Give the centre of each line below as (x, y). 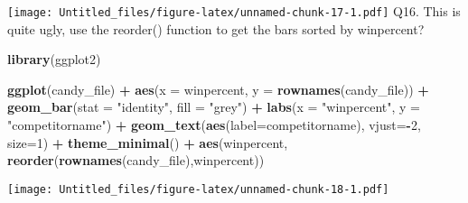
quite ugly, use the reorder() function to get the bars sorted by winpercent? (216, 28)
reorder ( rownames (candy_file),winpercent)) (136, 160)
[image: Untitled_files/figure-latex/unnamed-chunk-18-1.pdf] (198, 189)
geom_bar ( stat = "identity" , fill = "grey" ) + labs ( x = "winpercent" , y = (214, 107)
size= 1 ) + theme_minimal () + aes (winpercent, (148, 142)
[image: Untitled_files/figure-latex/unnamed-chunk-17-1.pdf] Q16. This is (234, 11)
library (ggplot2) (54, 59)
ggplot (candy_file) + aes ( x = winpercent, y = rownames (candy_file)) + (218, 89)
